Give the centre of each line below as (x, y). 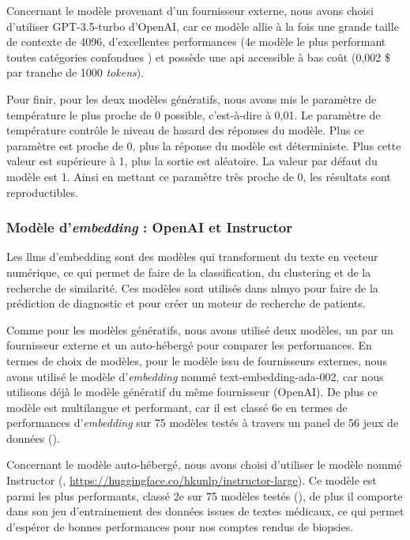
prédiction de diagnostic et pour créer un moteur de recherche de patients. (186, 303)
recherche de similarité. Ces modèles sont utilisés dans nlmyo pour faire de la (192, 287)
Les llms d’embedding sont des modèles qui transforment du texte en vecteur (192, 257)
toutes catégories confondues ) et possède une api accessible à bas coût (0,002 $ (198, 57)
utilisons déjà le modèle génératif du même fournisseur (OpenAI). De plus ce (192, 392)
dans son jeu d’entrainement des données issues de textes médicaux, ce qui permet (205, 511)
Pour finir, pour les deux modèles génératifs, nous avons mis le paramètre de (192, 98)
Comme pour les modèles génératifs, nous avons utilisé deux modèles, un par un (200, 329)
